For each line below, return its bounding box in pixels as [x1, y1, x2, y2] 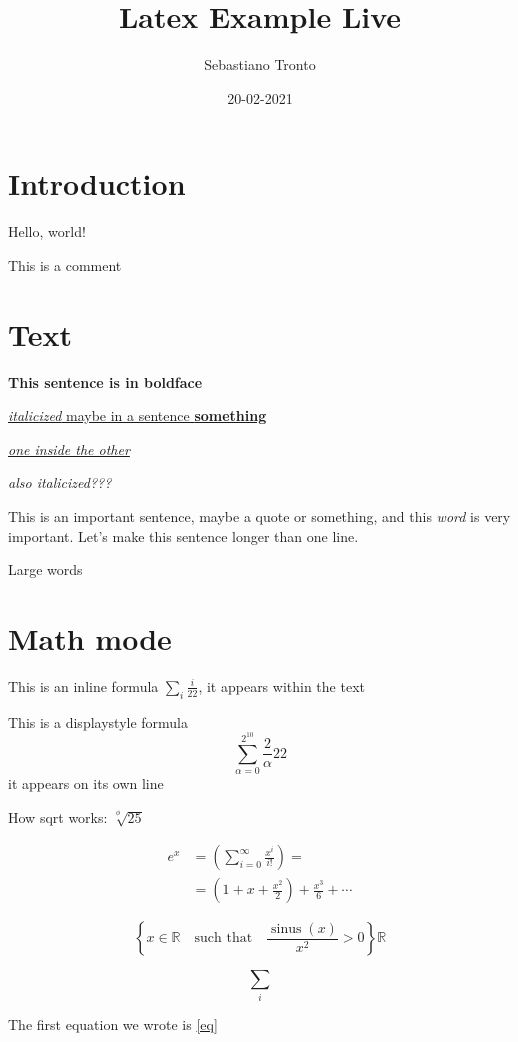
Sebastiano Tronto [204, 54, 316, 75]
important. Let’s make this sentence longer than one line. [8, 525, 359, 546]
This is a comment [8, 254, 122, 275]
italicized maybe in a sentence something [8, 405, 267, 426]
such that [194, 931, 253, 946]
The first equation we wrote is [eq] [8, 1013, 218, 1034]
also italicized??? [8, 472, 112, 493]
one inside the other [8, 438, 130, 459]
